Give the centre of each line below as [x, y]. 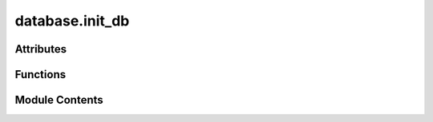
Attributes [41, 49]
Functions [40, 75]
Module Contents [59, 100]
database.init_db [72, 21]
